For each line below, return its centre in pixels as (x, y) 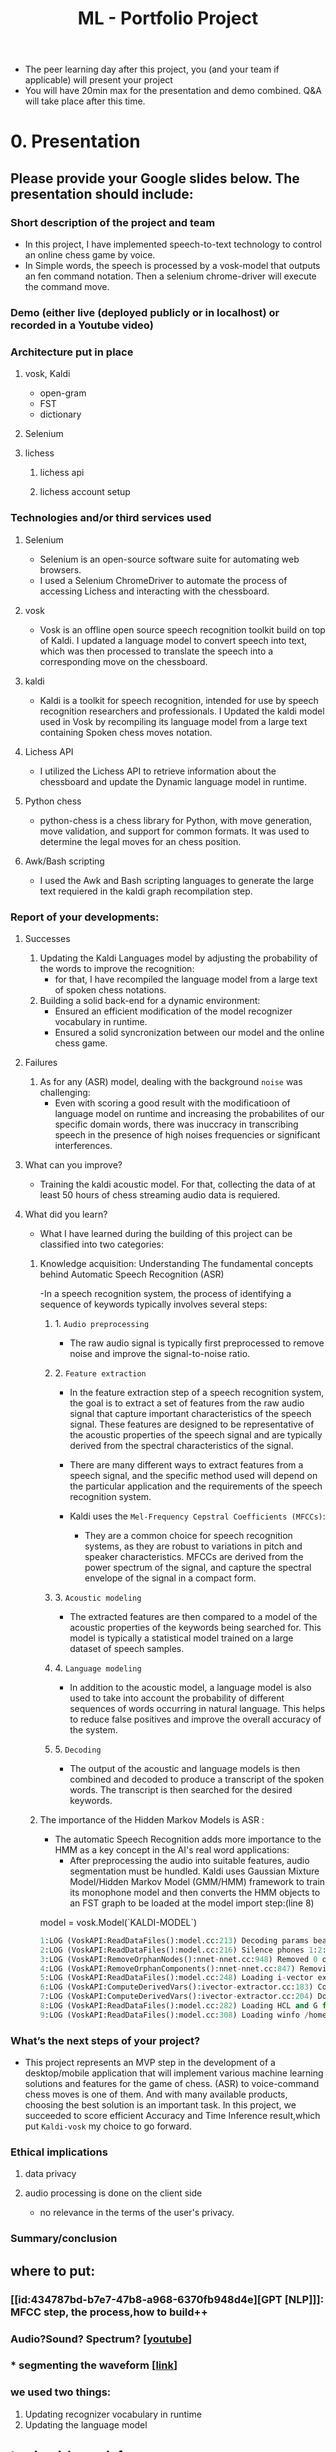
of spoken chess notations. (110, 989)
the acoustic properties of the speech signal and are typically (196, 1434)
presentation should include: (102, 193)
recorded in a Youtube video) (82, 325)
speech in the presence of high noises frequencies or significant (187, 1134)
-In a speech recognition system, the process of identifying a (165, 1293)
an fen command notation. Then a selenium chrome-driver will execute (170, 276)
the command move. (67, 287)
